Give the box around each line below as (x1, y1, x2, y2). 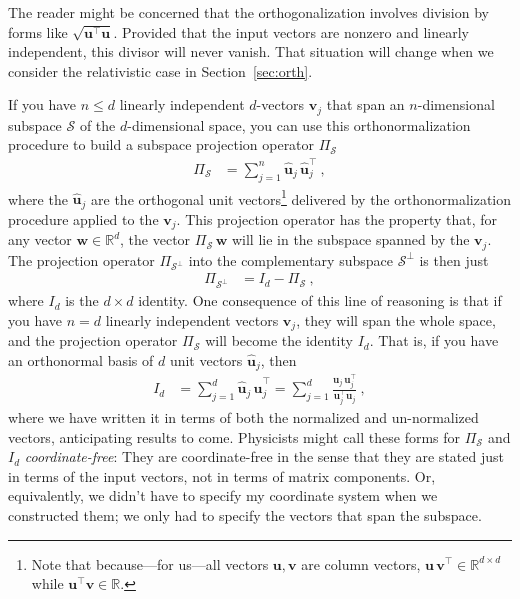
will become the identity (205, 330, 353, 351)
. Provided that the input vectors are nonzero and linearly (113, 21, 469, 42)
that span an (326, 94, 405, 115)
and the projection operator (8, 330, 178, 351)
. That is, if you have (369, 330, 499, 351)
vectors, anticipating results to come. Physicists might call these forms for (8, 426, 461, 447)
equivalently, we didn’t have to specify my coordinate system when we (8, 485, 438, 506)
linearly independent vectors (105, 309, 279, 330)
